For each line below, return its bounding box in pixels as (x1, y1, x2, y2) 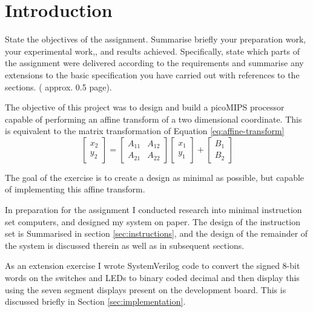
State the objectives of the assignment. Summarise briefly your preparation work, (5, 33, 306, 46)
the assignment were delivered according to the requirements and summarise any (5, 56, 304, 69)
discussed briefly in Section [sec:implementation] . (5, 295, 186, 308)
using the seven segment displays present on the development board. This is (5, 283, 286, 296)
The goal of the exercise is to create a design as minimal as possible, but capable (5, 171, 305, 183)
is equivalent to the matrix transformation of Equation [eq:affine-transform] (5, 124, 285, 137)
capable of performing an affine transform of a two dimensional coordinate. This (5, 112, 302, 125)
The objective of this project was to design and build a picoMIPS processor (5, 101, 285, 114)
